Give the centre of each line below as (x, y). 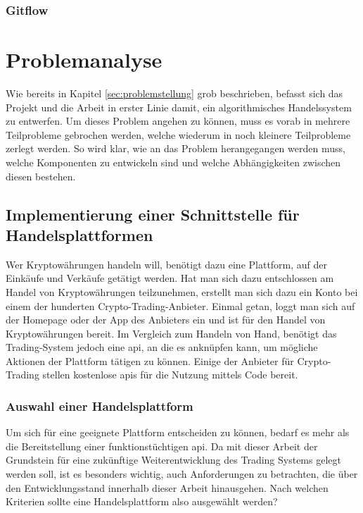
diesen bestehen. (41, 176)
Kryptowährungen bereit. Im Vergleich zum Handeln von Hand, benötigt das (171, 333)
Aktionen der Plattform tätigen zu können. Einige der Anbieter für (150, 360)
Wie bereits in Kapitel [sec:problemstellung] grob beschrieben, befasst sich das (174, 93)
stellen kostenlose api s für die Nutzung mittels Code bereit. (170, 375)
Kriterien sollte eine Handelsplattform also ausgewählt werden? (142, 501)
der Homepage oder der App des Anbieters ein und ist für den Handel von (166, 320)
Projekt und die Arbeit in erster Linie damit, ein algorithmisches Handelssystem (179, 107)
